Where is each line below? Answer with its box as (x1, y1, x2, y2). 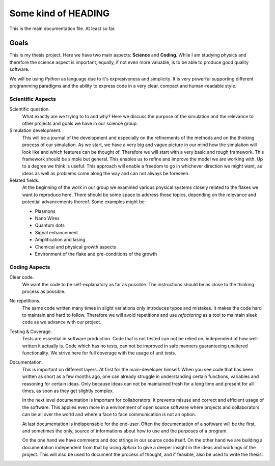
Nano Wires (35, 215, 60, 222)
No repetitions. (9, 298, 41, 304)
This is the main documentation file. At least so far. (9, 25, 116, 32)
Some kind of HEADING (9, 8, 110, 19)
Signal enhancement (35, 229, 78, 235)
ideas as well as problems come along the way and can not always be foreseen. (22, 170, 190, 176)
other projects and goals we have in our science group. (22, 120, 138, 126)
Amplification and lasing (35, 237, 86, 243)
